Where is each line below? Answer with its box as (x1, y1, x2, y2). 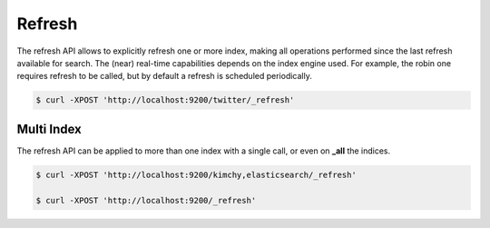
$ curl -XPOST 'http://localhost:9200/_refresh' (35, 195, 257, 205)
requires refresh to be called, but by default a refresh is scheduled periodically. (16, 71, 312, 82)
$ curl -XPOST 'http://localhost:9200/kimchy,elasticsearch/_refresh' (35, 169, 358, 180)
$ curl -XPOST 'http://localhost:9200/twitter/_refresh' (35, 95, 295, 105)
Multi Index (16, 121, 82, 136)
